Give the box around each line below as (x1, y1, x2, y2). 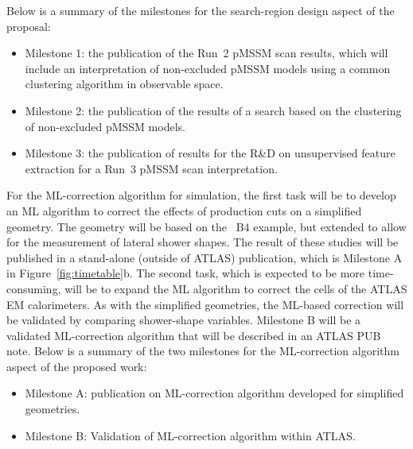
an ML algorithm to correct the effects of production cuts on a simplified (6, 202, 362, 219)
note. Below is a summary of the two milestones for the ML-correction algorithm (6, 343, 399, 359)
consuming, (6, 280, 61, 296)
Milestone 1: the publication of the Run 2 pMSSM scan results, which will (25, 45, 388, 61)
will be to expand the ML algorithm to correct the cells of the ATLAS (64, 280, 407, 296)
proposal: (6, 17, 51, 34)
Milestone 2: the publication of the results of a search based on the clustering (25, 102, 402, 118)
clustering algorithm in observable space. (25, 75, 224, 92)
